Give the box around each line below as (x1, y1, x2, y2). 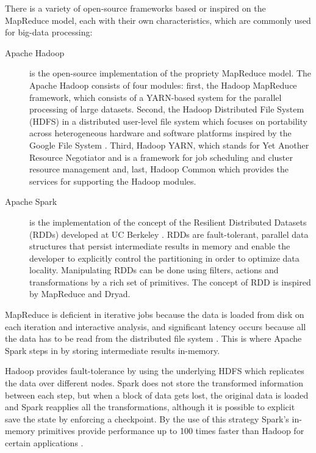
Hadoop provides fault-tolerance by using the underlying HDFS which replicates (5, 364, 304, 377)
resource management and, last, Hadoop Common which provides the (29, 163, 289, 175)
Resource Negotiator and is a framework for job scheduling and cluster (29, 150, 293, 163)
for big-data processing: (5, 26, 93, 39)
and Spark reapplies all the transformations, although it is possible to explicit (5, 400, 295, 413)
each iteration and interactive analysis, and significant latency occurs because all (5, 320, 306, 333)
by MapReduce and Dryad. (29, 287, 131, 300)
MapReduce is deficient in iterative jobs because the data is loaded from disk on (5, 308, 304, 321)
